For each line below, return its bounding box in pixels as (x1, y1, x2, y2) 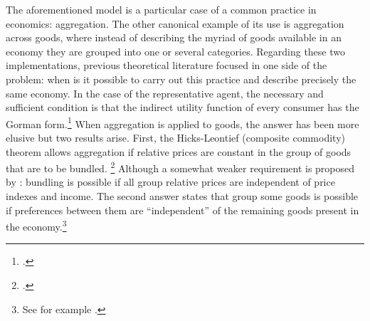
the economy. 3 (6, 217, 67, 233)
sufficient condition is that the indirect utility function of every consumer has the (6, 100, 359, 115)
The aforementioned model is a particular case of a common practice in (6, 2, 317, 16)
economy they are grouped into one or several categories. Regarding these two (6, 43, 345, 58)
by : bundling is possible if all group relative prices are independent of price (6, 174, 335, 189)
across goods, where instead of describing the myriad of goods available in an (6, 30, 342, 45)
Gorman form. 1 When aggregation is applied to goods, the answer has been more (6, 114, 359, 131)
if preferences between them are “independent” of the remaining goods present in (6, 202, 359, 217)
